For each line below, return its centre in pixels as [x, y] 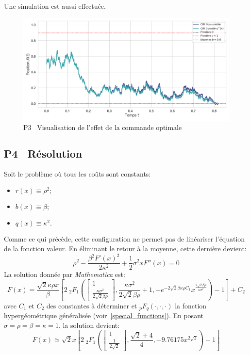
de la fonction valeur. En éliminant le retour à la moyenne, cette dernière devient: [125, 248]
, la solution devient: [89, 325]
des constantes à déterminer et [92, 305]
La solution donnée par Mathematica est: [65, 274]
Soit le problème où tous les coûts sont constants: [77, 173]
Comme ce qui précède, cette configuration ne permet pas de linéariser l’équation [125, 239]
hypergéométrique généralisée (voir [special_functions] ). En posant [104, 315]
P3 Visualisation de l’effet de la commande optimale [103, 127]
